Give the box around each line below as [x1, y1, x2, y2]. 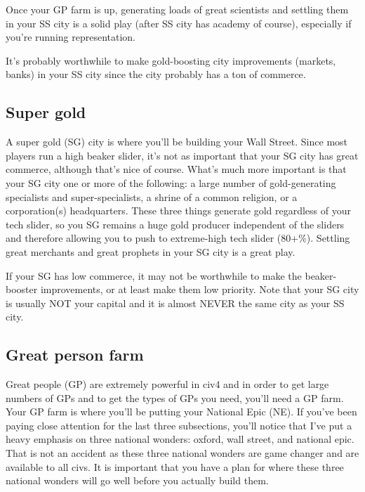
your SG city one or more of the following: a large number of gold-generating [6, 175, 336, 190]
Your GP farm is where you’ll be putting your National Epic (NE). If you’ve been [6, 404, 357, 419]
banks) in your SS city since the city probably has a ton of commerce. [6, 67, 306, 82]
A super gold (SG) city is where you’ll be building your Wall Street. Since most [6, 134, 348, 149]
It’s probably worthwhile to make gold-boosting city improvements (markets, [6, 53, 336, 67]
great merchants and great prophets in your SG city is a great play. [6, 244, 296, 259]
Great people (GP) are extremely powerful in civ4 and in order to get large [6, 377, 329, 391]
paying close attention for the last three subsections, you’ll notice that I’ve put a [6, 417, 352, 432]
